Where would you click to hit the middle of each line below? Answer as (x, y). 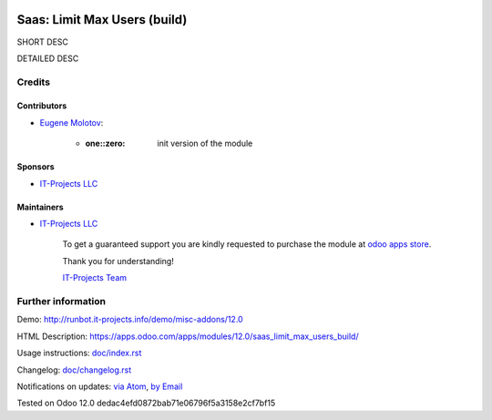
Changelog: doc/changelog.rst (74, 370)
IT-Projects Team (95, 278)
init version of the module (205, 143)
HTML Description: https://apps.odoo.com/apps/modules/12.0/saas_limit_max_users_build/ (188, 336)
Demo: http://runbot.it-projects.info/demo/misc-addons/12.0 (130, 320)
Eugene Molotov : (72, 122)
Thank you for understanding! (118, 261)
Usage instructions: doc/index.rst (79, 353)
